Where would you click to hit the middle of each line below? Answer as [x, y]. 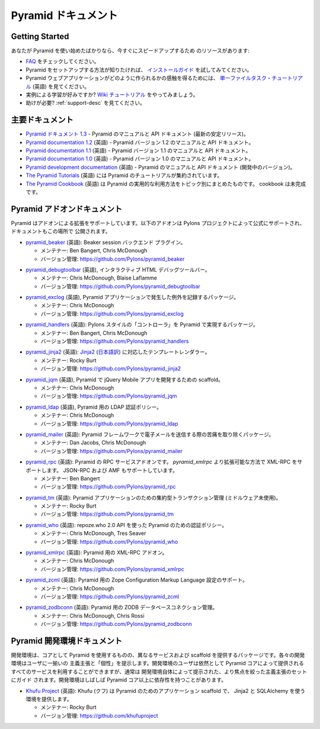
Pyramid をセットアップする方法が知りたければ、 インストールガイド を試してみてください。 [139, 70]
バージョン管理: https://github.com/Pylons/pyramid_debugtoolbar [121, 286]
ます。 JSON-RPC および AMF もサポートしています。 [112, 470]
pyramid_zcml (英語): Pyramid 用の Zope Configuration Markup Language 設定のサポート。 [137, 580]
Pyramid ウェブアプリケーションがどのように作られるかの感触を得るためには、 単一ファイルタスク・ [149, 78]
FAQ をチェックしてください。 [63, 62]
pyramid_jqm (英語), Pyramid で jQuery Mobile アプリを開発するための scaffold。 [125, 380]
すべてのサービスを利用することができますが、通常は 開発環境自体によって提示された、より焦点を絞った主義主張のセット [159, 672]
